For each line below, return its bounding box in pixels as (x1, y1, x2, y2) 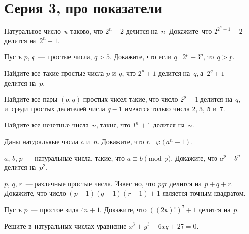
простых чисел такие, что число (83, 94, 178, 104)
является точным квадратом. (162, 188, 246, 198)
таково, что (70, 26, 103, 36)
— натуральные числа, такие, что (26, 152, 125, 162)
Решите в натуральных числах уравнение (4, 220, 127, 231)
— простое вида (31, 204, 79, 214)
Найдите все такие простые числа (4, 68, 104, 78)
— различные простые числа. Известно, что (25, 178, 156, 188)
